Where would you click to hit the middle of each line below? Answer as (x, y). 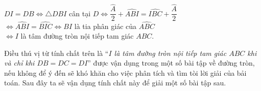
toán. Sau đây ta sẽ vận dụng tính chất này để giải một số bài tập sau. (115, 83)
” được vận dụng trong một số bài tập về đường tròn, (171, 63)
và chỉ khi (19, 63)
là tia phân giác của (105, 26)
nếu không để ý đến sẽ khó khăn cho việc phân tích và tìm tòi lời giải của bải (125, 72)
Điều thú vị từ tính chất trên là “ (56, 53)
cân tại (80, 13)
